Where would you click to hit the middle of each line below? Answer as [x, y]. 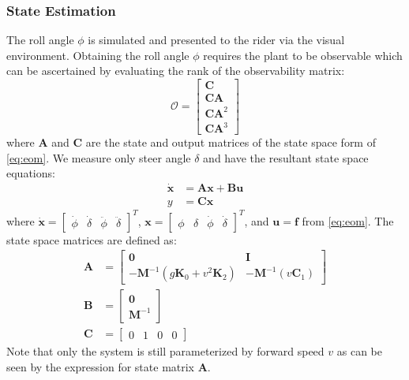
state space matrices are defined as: [92, 239]
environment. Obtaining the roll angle [98, 55]
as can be [359, 351]
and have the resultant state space [286, 157]
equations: [31, 173]
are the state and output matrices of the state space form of [231, 142]
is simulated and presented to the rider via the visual [216, 40]
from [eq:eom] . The [348, 220]
